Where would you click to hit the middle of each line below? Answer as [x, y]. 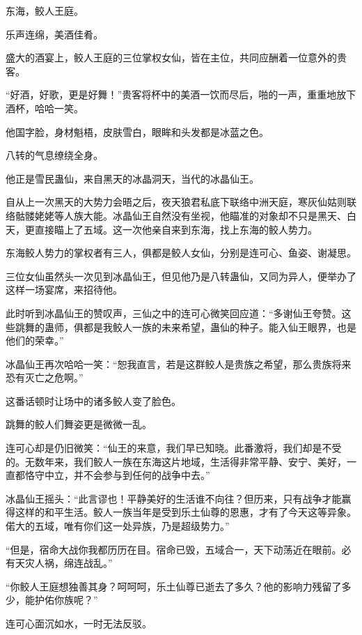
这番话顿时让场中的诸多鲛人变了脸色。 [93, 400]
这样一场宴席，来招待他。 [64, 290]
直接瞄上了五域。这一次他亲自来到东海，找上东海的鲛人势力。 [176, 229]
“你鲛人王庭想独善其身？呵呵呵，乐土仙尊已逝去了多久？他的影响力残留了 [174, 586]
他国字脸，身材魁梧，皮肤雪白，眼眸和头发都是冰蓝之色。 [137, 131]
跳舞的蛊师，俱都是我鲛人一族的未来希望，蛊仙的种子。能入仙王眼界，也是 [186, 327]
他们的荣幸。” [35, 341]
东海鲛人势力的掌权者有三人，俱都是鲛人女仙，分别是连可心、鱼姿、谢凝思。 [181, 253]
